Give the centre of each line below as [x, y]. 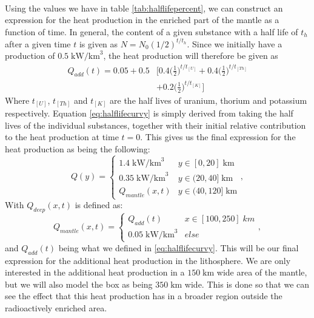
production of [30, 56]
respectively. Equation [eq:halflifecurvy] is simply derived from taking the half [149, 113]
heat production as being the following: [78, 149]
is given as [99, 43]
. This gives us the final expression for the [218, 137]
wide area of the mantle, [262, 272]
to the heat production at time [62, 137]
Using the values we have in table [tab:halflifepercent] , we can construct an [144, 8]
